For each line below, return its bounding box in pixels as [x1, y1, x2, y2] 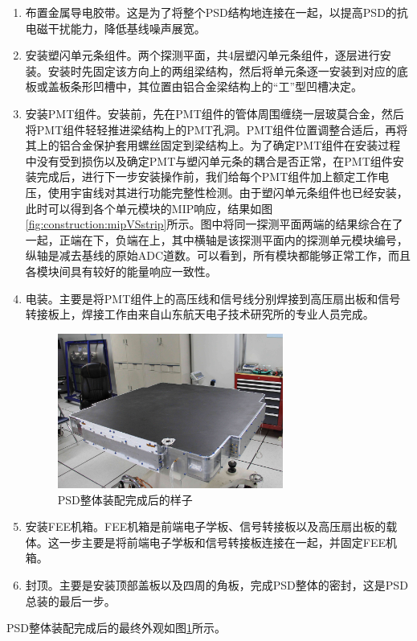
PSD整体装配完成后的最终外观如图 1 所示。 [6, 619, 227, 636]
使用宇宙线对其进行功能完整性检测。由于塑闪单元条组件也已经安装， [47, 183, 408, 200]
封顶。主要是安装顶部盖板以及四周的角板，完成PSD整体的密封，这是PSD [25, 576, 408, 593]
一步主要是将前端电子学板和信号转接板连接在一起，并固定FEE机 [59, 533, 398, 550]
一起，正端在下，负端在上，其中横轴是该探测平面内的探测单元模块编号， [25, 231, 408, 248]
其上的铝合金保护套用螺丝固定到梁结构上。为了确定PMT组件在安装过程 [25, 137, 401, 154]
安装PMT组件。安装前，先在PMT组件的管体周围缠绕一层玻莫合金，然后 [25, 105, 404, 121]
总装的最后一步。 [25, 592, 116, 609]
